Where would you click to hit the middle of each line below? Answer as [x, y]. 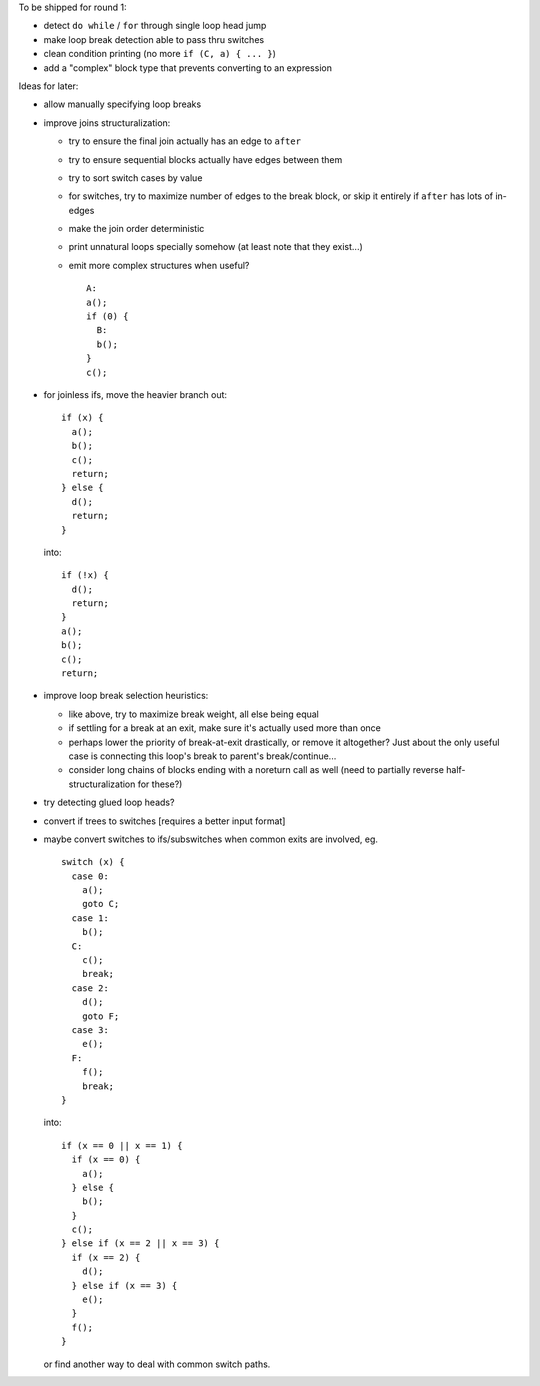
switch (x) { [93, 862]
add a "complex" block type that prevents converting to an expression [187, 67]
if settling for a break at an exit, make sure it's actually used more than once [225, 728]
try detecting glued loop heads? [109, 802]
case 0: [90, 876]
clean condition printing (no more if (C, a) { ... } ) [160, 54]
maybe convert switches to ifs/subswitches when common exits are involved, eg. [211, 839]
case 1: [90, 918]
